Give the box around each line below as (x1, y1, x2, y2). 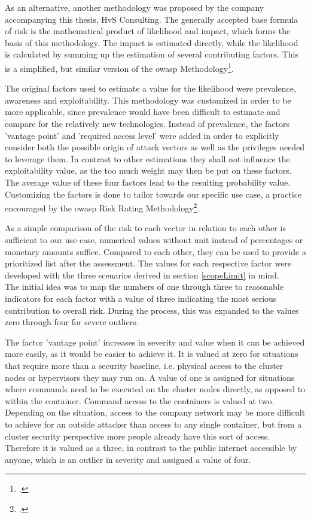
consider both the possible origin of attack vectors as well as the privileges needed (5, 141, 305, 153)
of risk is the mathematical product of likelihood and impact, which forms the (5, 25, 291, 37)
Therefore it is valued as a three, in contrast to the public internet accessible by (5, 441, 297, 454)
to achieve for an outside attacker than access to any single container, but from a (5, 417, 302, 430)
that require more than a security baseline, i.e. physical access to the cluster (5, 359, 283, 371)
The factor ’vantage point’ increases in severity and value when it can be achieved (5, 335, 305, 348)
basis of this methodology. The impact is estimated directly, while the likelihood (5, 36, 298, 49)
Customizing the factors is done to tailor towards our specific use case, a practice (5, 187, 302, 200)
